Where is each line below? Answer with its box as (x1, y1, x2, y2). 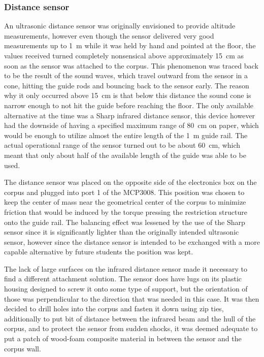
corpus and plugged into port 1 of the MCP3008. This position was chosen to (4, 186, 245, 197)
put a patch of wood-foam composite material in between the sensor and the (4, 333, 242, 344)
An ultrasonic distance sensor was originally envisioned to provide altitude (4, 20, 236, 31)
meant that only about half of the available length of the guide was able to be (4, 149, 246, 160)
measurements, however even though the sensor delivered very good (4, 30, 214, 41)
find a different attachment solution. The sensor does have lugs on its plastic (4, 273, 242, 284)
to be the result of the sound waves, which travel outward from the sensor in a (4, 70, 248, 81)
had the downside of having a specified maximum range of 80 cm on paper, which (4, 120, 259, 131)
